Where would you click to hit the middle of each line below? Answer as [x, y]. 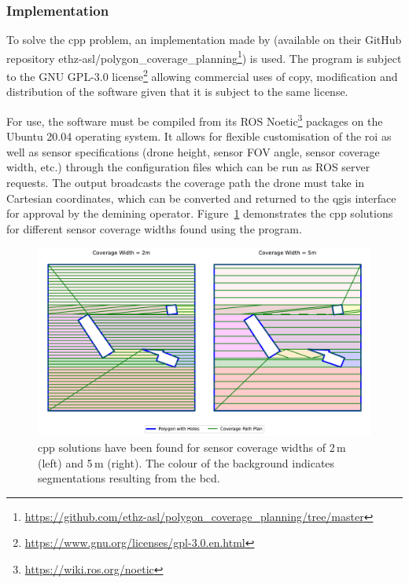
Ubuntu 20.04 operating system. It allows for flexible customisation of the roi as [199, 136]
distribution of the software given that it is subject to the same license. [177, 92]
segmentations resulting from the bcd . [129, 478]
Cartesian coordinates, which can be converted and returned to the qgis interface [201, 198]
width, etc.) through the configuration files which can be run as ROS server [188, 167]
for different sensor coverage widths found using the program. [154, 228]
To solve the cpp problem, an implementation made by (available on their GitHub [204, 40]
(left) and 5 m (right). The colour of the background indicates [186, 462]
